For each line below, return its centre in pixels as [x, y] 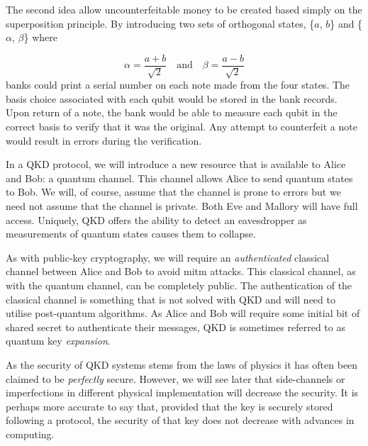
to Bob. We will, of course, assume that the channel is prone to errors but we [173, 192]
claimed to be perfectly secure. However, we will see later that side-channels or [175, 378]
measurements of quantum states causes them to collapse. [131, 234]
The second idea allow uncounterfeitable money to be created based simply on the [184, 9]
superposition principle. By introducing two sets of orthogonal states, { [160, 23]
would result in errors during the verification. [104, 140]
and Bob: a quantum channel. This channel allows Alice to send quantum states [179, 178]
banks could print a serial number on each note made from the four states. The [178, 85]
